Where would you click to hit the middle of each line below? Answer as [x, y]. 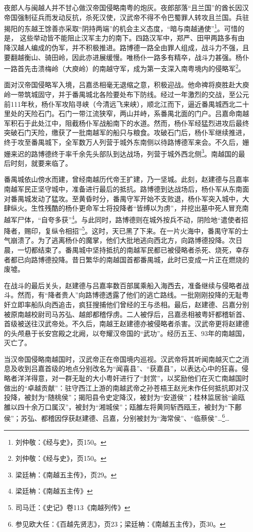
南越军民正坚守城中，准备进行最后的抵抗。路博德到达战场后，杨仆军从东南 [123, 189]
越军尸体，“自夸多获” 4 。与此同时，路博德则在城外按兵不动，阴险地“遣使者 [123, 218]
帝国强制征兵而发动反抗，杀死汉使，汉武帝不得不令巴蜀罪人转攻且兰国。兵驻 [126, 17]
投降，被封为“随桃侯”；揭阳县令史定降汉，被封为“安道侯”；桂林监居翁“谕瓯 [125, 397]
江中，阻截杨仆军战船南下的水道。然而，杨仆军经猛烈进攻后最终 [147, 123]
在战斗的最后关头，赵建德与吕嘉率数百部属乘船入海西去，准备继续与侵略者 [123, 285]
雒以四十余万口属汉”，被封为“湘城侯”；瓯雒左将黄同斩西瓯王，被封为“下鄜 [123, 406]
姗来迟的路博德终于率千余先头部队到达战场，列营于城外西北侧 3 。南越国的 [121, 153]
